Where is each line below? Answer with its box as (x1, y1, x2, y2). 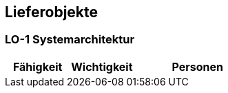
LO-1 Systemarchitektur (5, 32, 135, 47)
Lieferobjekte (5, 3, 99, 21)
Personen (172, 59, 224, 74)
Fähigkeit (12, 59, 63, 74)
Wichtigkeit (71, 59, 133, 74)
